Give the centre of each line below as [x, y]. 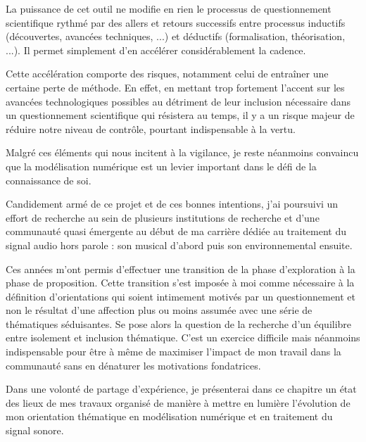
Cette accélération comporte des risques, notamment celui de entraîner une [167, 74]
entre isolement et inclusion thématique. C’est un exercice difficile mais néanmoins [183, 337]
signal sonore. [35, 430]
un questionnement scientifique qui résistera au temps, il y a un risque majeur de [180, 115]
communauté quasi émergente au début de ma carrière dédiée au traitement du [176, 231]
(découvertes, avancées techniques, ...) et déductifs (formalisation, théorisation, [176, 36]
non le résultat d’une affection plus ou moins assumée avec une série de [159, 310]
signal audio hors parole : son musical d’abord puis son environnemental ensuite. [179, 245]
